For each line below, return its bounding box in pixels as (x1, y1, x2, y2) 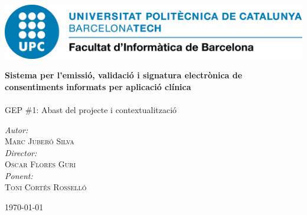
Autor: (5, 123, 28, 135)
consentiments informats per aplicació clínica (5, 80, 191, 92)
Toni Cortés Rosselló (5, 181, 87, 193)
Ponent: (5, 169, 33, 181)
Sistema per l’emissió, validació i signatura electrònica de (5, 69, 243, 81)
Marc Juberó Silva (5, 135, 74, 147)
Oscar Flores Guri (5, 158, 76, 170)
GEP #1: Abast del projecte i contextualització (5, 103, 177, 115)
